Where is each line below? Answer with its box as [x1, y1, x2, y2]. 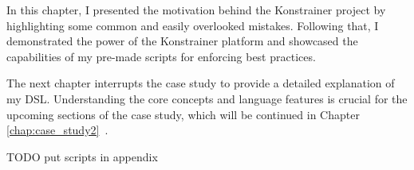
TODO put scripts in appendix [6, 148, 158, 164]
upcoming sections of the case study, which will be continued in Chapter [6, 106, 360, 122]
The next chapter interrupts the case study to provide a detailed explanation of [6, 75, 395, 91]
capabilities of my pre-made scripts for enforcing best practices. [6, 48, 316, 64]
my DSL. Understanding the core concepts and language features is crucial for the [6, 90, 408, 106]
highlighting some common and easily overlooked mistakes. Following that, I [6, 17, 379, 33]
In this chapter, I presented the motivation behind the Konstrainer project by [6, 2, 386, 17]
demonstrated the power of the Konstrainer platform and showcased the [6, 33, 358, 49]
